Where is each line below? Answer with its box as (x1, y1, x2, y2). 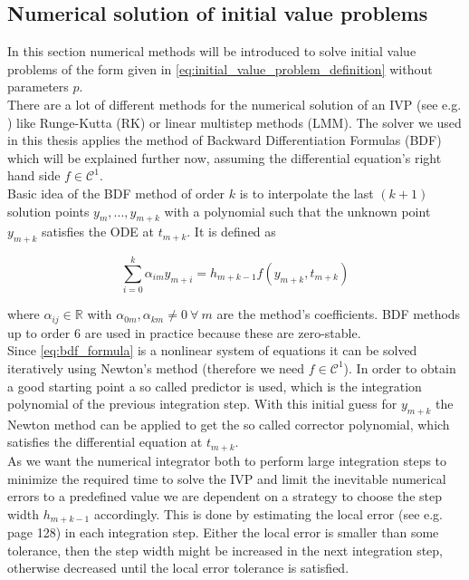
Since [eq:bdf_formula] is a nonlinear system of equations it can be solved (7, 341, 417, 360)
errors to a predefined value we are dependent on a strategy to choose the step (7, 487, 442, 506)
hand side (7, 166, 61, 185)
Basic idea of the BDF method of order (7, 183, 225, 202)
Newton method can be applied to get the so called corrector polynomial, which (7, 414, 450, 433)
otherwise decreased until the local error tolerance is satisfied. (7, 558, 349, 577)
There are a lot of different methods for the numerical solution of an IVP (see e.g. (7, 94, 462, 113)
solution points (7, 201, 90, 220)
